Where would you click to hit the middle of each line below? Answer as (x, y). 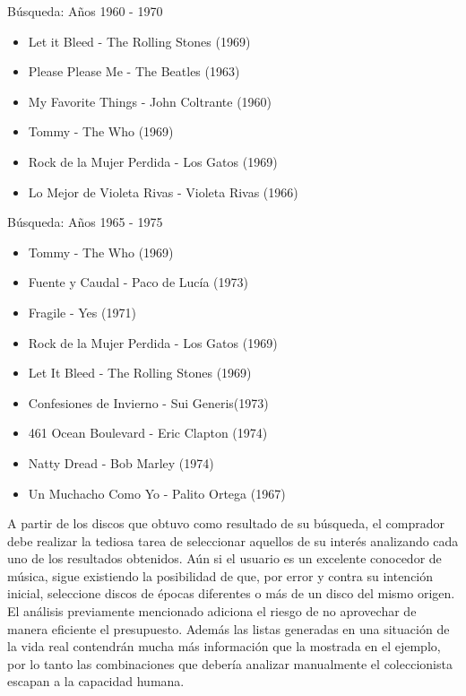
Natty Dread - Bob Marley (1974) (121, 462)
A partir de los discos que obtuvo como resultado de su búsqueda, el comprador (226, 523)
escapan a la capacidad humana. (96, 681)
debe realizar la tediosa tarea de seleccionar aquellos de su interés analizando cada (233, 540)
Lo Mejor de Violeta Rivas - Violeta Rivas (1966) (163, 191)
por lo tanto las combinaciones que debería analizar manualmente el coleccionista (230, 663)
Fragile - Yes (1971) (82, 312)
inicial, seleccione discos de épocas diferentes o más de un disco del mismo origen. (231, 593)
